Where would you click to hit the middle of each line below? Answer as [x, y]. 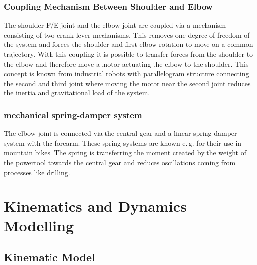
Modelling [39, 225]
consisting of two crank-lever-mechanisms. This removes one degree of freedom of [127, 34]
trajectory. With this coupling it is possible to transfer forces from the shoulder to [128, 54]
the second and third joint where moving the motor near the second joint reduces [127, 83]
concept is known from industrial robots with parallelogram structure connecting [127, 73]
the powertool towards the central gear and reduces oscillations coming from [120, 162]
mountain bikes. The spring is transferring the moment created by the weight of [125, 153]
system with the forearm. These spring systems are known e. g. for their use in [123, 143]
